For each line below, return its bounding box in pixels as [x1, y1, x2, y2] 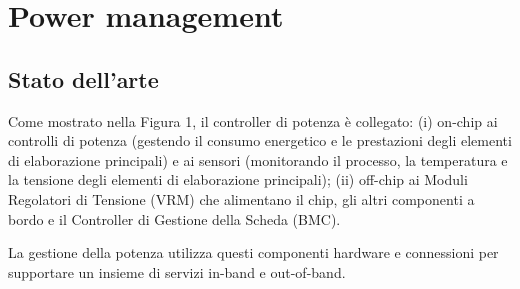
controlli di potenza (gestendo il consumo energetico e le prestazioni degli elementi [8, 130, 512, 151]
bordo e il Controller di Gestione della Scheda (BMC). [8, 208, 341, 229]
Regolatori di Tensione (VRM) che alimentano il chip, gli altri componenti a [8, 188, 475, 209]
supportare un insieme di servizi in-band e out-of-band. [8, 261, 346, 282]
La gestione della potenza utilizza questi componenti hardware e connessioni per [8, 242, 499, 263]
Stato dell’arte [8, 63, 159, 94]
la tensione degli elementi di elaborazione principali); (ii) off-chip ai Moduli [8, 169, 468, 190]
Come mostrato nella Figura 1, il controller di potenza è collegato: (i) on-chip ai [8, 110, 498, 131]
